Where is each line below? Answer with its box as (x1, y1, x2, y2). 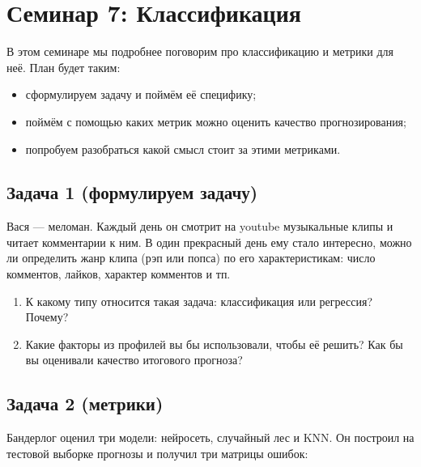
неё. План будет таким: (6, 58, 121, 75)
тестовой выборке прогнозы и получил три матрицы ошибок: (6, 444, 308, 461)
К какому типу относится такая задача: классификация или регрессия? (25, 292, 373, 309)
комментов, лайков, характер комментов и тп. (6, 265, 231, 282)
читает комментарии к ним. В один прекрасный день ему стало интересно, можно (6, 233, 412, 250)
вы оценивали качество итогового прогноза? (25, 351, 243, 368)
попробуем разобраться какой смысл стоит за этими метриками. (25, 140, 341, 157)
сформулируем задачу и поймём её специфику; (25, 86, 257, 103)
